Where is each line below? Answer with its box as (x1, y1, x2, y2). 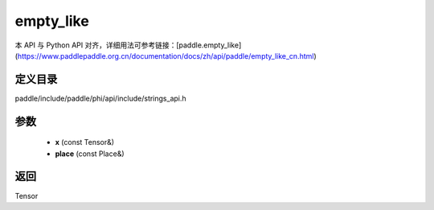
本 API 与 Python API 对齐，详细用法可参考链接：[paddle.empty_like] (14, 40, 242, 50)
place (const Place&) (55, 149, 125, 159)
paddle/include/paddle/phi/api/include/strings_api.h (14, 93, 186, 103)
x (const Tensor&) (55, 138, 115, 147)
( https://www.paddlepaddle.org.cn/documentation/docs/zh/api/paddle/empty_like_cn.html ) (14, 51, 317, 60)
